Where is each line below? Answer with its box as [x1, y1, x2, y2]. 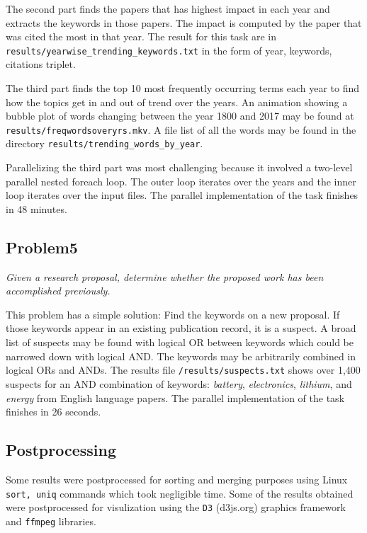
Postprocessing [6, 439, 117, 461]
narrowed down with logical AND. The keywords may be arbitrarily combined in [6, 348, 356, 363]
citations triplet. [6, 57, 76, 71]
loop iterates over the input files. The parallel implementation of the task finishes [6, 188, 358, 202]
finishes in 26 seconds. [6, 404, 101, 419]
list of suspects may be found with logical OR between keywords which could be [6, 335, 354, 350]
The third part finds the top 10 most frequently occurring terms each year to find [6, 81, 360, 96]
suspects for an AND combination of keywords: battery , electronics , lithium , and [6, 376, 352, 391]
